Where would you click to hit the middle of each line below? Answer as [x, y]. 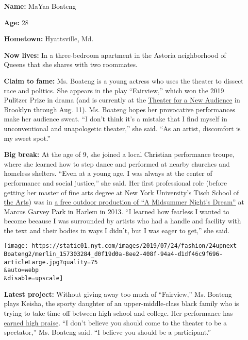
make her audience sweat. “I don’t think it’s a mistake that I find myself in [116, 119]
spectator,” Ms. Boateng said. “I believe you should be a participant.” [107, 332]
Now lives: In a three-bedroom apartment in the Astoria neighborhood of [115, 55]
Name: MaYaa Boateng [40, 6]
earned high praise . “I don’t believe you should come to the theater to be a [116, 322]
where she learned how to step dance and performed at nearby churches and [117, 163]
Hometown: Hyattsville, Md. [49, 39]
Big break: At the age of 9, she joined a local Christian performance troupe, [119, 154]
